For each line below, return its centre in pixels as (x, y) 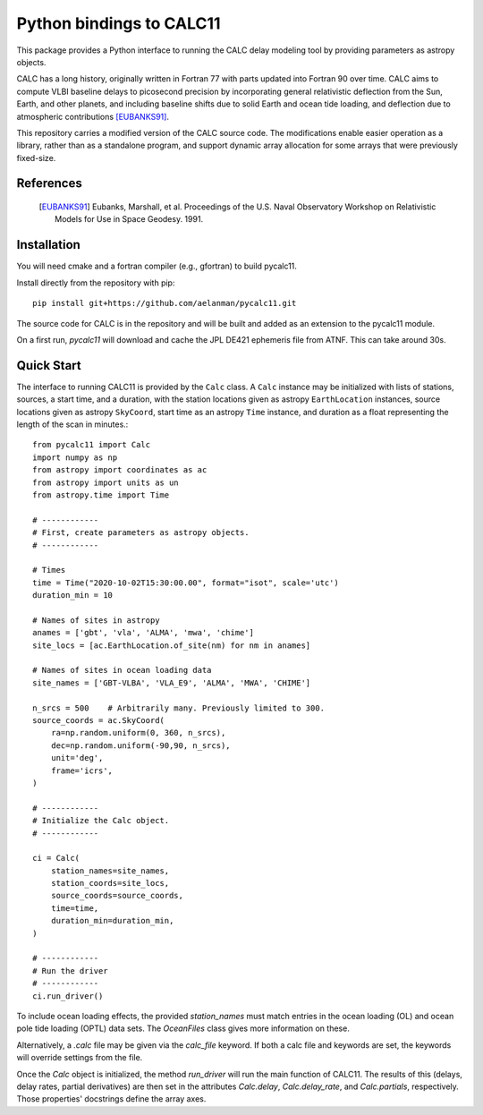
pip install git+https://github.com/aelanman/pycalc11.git (165, 303)
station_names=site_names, (110, 871)
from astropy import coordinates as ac (120, 470)
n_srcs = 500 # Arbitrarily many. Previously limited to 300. (179, 708)
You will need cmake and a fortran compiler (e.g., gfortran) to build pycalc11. (157, 266)
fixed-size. (36, 157)
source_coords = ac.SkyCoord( (99, 720)
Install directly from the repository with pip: (96, 283)
